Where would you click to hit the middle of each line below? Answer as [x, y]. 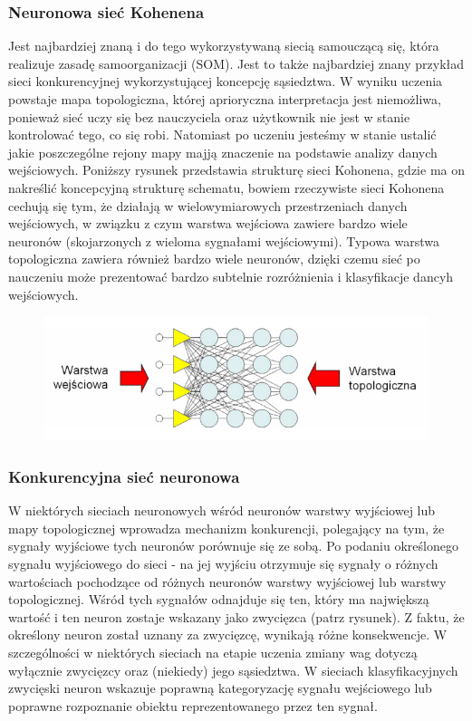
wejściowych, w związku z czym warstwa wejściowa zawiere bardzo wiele [208, 223]
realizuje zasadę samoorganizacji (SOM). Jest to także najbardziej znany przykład [236, 63]
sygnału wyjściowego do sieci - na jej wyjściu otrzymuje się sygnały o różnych [223, 563]
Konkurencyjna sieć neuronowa [124, 476]
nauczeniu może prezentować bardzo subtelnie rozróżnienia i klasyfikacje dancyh [231, 276]
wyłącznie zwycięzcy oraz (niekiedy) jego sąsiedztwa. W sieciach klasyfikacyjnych [233, 670]
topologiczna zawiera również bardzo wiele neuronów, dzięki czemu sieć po [214, 259]
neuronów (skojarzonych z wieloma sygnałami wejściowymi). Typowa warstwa [224, 240]
